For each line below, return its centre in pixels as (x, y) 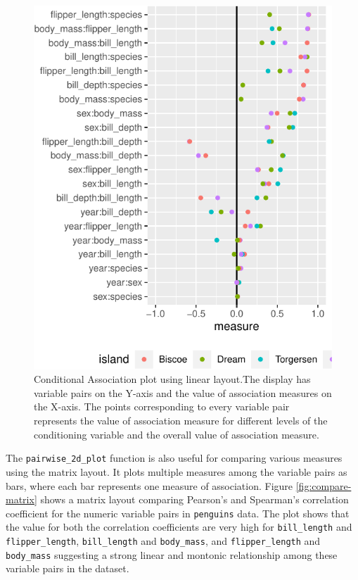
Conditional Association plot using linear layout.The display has (172, 379)
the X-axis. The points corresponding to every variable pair (162, 406)
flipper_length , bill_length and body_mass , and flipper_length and (163, 541)
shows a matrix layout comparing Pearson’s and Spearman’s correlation (194, 499)
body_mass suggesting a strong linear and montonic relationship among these (172, 554)
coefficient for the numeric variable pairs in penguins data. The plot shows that (178, 513)
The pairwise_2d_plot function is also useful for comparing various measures (174, 458)
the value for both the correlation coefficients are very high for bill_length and (179, 527)
